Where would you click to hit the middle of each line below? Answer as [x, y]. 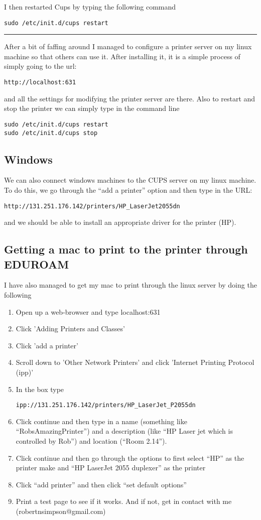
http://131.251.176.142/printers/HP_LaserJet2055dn [92, 206]
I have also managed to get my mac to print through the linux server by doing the [130, 285]
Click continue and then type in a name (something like [101, 421]
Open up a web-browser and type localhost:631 [88, 311]
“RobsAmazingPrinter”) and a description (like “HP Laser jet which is [124, 431]
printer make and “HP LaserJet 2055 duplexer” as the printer [111, 468]
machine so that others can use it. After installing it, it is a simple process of [122, 56]
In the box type [40, 389]
